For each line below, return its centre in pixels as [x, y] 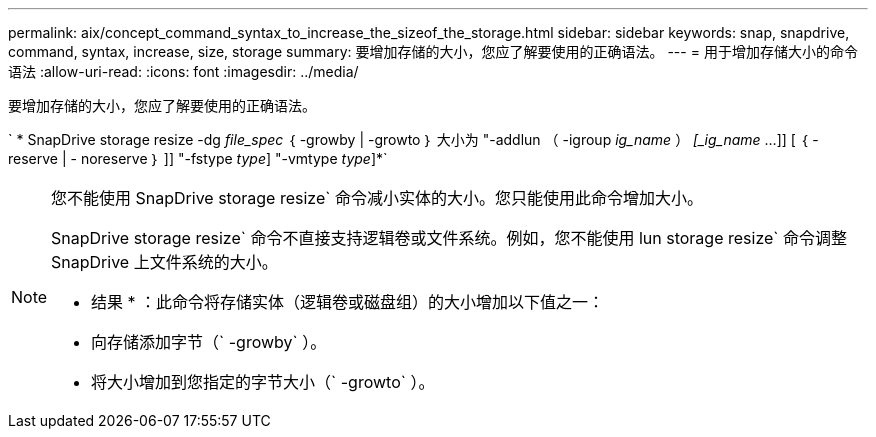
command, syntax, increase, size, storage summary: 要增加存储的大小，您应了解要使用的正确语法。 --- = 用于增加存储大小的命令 [433, 51]
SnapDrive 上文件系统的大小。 [164, 262]
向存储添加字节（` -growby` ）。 [209, 342]
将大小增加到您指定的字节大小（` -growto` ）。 [263, 382]
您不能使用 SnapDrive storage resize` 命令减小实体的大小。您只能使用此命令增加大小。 [377, 198]
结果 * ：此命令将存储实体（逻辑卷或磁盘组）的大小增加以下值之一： [348, 302]
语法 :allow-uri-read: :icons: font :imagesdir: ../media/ [183, 71]
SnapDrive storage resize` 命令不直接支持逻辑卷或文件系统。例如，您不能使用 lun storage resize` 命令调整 [449, 238]
